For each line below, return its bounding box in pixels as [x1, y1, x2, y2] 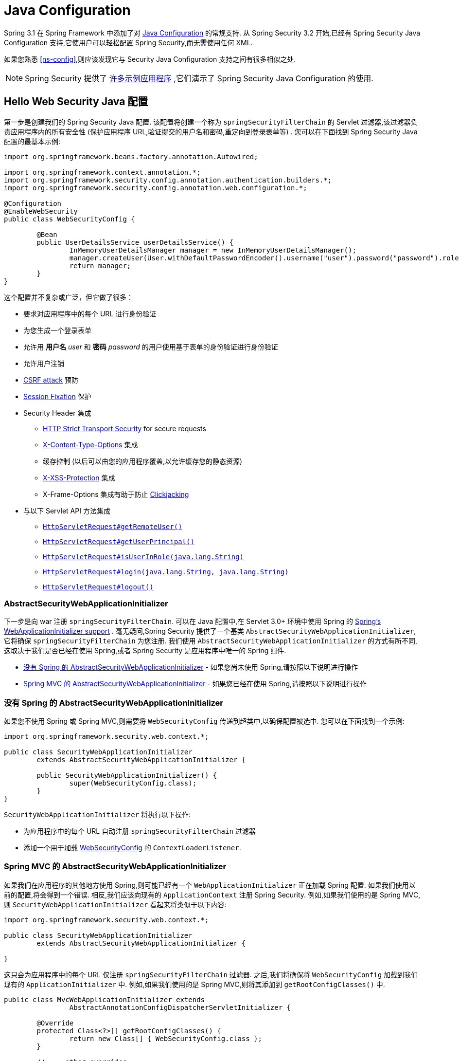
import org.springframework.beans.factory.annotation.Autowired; [4, 152, 258, 161]
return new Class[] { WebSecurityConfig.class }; [69, 1034, 263, 1043]
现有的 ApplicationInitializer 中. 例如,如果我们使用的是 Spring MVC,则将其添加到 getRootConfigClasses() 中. [4, 980, 385, 988]
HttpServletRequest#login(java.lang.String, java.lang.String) [43, 567, 289, 576]
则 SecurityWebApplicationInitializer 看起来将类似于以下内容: [4, 900, 227, 909]
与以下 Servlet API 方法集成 [23, 506, 110, 515]
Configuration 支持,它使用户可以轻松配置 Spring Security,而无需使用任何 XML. [4, 38, 253, 47]
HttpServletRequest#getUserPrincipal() [43, 537, 194, 546]
